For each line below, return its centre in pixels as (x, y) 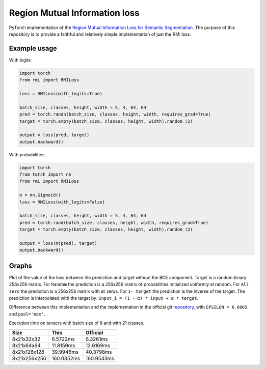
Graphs (21, 266)
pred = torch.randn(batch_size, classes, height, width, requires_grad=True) (115, 114)
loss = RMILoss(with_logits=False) (62, 202)
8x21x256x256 (29, 358)
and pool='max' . (27, 314)
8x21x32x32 (26, 339)
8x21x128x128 (28, 352)
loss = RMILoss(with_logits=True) (61, 94)
